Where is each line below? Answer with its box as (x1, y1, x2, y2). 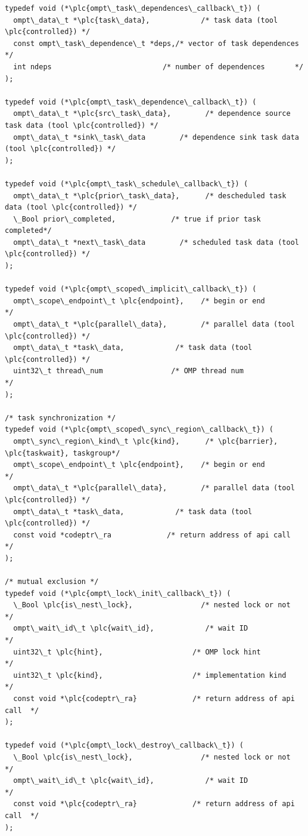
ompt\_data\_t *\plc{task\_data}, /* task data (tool (13, 16, 278, 24)
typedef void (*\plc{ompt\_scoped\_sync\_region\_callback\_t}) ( (5, 425, 274, 434)
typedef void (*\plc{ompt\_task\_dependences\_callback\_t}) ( (5, 4, 261, 13)
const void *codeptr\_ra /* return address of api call (13, 530, 291, 539)
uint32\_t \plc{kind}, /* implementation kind (13, 671, 287, 680)
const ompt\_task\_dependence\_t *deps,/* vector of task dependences (13, 39, 299, 48)
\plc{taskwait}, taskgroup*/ (5, 448, 120, 457)
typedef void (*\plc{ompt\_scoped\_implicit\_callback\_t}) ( (5, 285, 257, 294)
